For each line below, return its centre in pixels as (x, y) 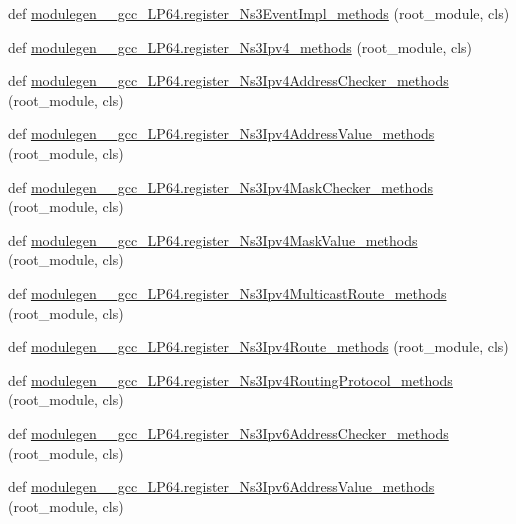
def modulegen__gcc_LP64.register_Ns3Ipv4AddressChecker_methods (228, 80)
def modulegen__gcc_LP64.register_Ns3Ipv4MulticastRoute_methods (227, 292)
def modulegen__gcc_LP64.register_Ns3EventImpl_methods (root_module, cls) (259, 13)
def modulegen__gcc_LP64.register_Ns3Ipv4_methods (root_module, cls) (240, 46)
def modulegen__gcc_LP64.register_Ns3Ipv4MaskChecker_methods (221, 186)
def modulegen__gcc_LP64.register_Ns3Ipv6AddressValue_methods (221, 486)
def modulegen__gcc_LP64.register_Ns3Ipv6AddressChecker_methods (228, 432)
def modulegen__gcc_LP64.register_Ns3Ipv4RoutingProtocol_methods (230, 379)
